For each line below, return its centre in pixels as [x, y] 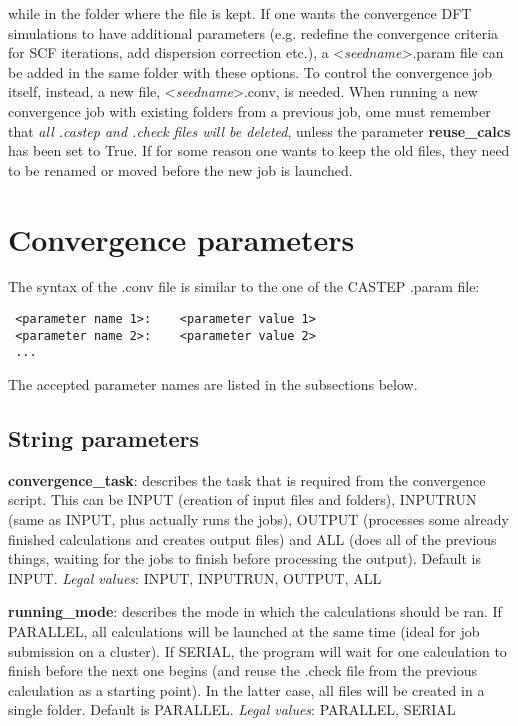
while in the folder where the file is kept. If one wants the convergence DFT [240, 13]
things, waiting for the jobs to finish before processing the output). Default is [244, 558]
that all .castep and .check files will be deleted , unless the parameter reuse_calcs [259, 130]
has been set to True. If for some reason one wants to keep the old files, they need [259, 150]
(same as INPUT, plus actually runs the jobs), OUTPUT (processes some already [258, 519]
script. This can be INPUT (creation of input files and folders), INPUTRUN [242, 499]
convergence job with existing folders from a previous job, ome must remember [249, 110]
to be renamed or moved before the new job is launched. [180, 169]
